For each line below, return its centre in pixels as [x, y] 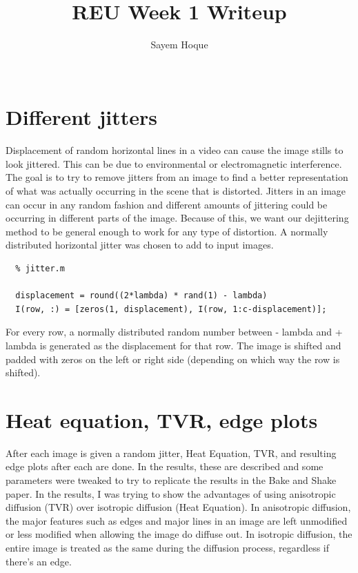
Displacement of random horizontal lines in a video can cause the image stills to [175, 150]
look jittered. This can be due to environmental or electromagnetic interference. [174, 163]
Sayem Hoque [179, 45]
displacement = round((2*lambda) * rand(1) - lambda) [141, 296]
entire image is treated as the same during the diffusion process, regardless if [168, 548]
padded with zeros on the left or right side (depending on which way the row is [173, 359]
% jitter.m [40, 269]
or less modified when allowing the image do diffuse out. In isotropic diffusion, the [179, 534]
